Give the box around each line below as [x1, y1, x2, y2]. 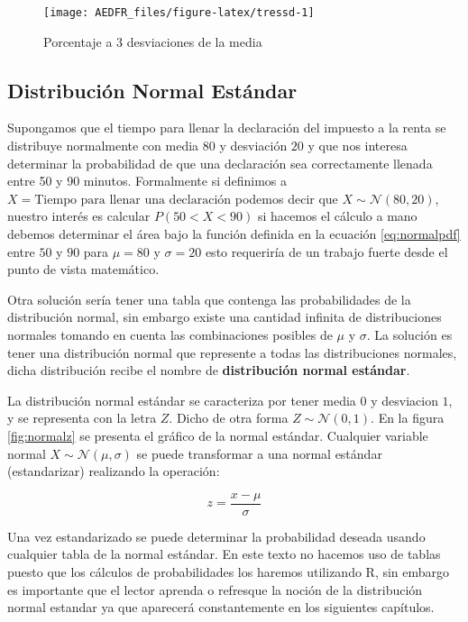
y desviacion [371, 390, 438, 409]
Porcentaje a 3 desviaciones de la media [43, 32, 262, 50]
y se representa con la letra [7, 408, 157, 427]
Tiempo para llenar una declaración [34, 193, 232, 206]
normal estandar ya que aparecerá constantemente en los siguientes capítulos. [7, 598, 435, 617]
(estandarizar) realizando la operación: [7, 462, 220, 480]
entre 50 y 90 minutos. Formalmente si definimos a [7, 171, 288, 190]
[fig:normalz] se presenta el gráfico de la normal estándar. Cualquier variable [7, 425, 428, 444]
